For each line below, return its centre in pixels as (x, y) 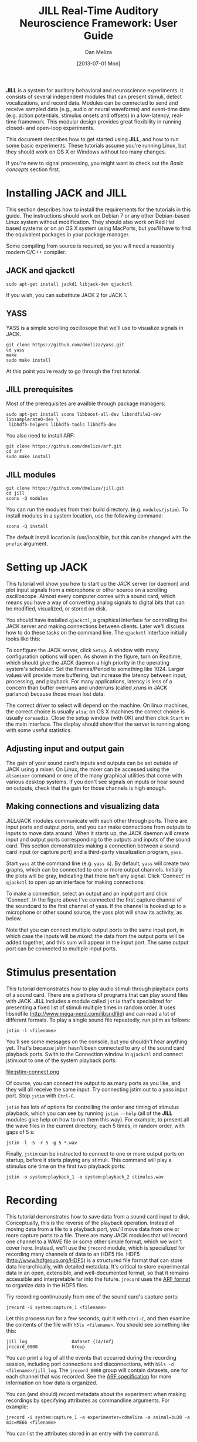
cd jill (16, 493)
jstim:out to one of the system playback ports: (62, 1060)
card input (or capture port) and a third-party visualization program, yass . (94, 852)
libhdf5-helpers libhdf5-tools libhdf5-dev (62, 425)
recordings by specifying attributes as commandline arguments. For (88, 1400)
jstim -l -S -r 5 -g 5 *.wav (42, 1143)
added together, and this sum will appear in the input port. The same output (97, 942)
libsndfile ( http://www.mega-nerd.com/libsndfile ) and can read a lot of (91, 1013)
